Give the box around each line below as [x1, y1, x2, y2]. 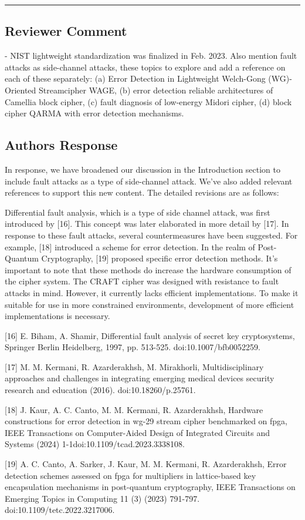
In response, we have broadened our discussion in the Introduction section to [5, 163, 281, 175]
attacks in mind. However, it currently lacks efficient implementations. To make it [5, 286, 299, 298]
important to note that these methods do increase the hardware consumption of [5, 263, 292, 276]
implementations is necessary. [5, 310, 110, 322]
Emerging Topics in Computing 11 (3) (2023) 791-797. [5, 492, 200, 504]
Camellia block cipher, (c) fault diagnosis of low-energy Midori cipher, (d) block [5, 95, 292, 108]
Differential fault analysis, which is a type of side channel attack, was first [5, 206, 270, 218]
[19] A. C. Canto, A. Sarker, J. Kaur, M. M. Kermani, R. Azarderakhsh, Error [5, 458, 287, 470]
